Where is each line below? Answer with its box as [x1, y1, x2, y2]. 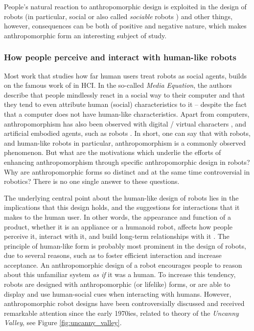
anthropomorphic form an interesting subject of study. [4, 30, 167, 40]
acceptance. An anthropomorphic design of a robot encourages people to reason [4, 259, 242, 270]
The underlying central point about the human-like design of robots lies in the [4, 192, 239, 203]
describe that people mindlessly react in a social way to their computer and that [4, 89, 245, 100]
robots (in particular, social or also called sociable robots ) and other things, [4, 11, 232, 21]
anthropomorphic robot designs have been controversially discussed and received [4, 298, 245, 308]
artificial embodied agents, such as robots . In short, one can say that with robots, [4, 128, 251, 138]
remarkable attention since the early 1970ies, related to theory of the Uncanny [4, 307, 239, 318]
